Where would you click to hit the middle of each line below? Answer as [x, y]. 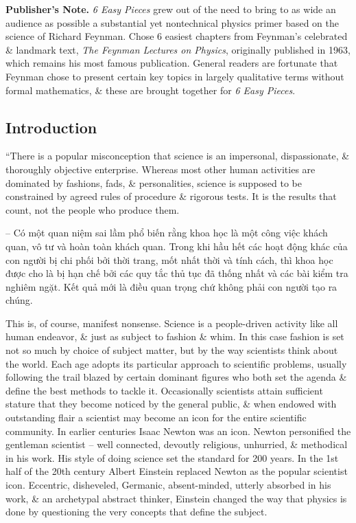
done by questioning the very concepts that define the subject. [137, 512]
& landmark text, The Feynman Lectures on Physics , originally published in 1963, [178, 49]
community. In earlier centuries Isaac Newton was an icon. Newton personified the [178, 431]
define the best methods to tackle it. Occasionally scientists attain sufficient [164, 390]
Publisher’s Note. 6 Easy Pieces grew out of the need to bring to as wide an [171, 9]
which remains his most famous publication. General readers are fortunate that [172, 63]
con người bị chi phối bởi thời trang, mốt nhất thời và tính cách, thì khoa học [169, 259]
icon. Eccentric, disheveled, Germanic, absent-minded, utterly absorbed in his [168, 485]
